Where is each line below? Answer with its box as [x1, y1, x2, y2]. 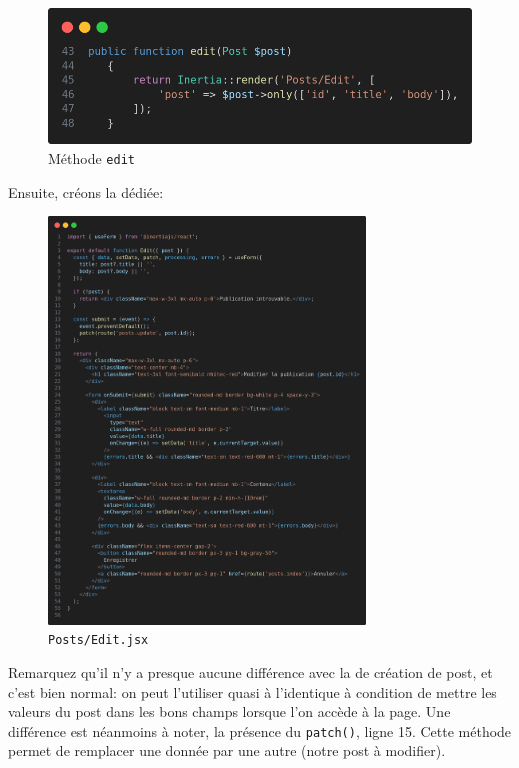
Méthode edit [48, 147, 135, 168]
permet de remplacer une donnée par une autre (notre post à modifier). [8, 740, 446, 761]
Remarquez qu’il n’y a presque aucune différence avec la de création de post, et [8, 661, 493, 682]
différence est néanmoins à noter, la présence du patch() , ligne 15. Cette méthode [8, 720, 512, 741]
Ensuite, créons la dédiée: [8, 181, 164, 202]
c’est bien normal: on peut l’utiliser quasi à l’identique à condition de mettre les [8, 681, 497, 702]
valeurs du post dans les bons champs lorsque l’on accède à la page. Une [8, 701, 451, 722]
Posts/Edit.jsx [48, 633, 149, 648]
